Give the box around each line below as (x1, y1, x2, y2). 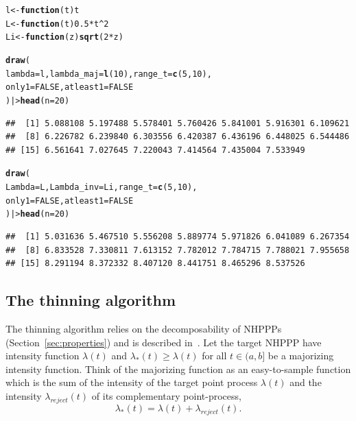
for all (202, 348, 227, 363)
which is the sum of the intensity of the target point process (5, 375, 258, 389)
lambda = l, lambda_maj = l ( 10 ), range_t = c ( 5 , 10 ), (5, 69, 212, 79)
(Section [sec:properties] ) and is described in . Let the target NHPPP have (5, 335, 322, 349)
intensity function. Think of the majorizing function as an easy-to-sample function (5, 361, 351, 376)
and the (289, 375, 322, 389)
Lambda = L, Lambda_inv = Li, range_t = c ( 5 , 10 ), (5, 182, 198, 193)
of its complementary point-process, (91, 388, 241, 402)
